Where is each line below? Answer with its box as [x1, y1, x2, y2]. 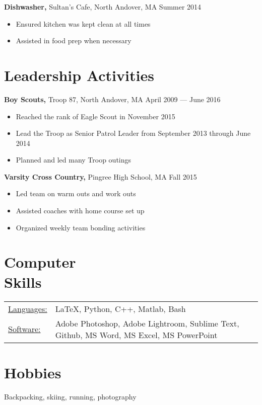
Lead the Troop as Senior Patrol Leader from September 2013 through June [16, 128, 251, 138]
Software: [8, 323, 41, 335]
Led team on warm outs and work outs [16, 188, 136, 199]
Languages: [8, 302, 47, 314]
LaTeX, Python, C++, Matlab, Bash [55, 302, 186, 314]
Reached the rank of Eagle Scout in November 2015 [16, 111, 175, 121]
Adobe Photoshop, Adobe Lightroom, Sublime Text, [55, 317, 239, 329]
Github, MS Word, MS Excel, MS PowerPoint [55, 329, 218, 341]
